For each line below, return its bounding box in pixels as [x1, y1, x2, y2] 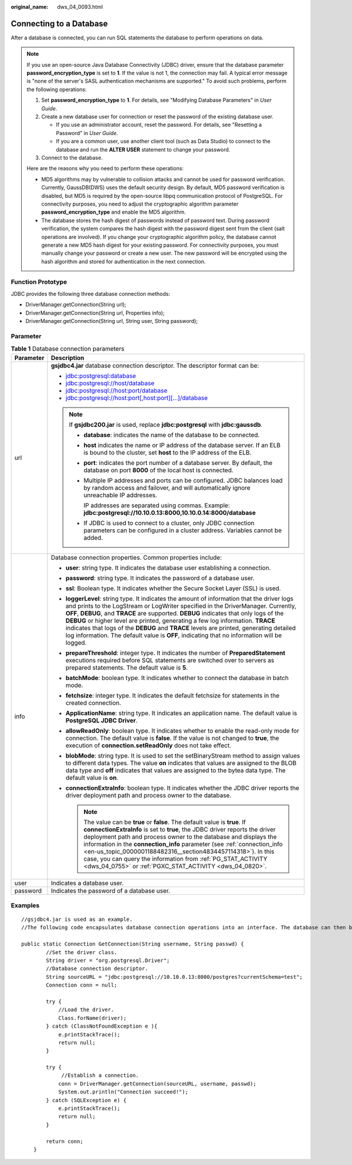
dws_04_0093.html [57, 4, 103, 10]
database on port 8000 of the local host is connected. [83, 466, 234, 474]
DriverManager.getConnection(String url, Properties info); [25, 309, 165, 316]
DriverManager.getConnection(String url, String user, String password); [25, 317, 198, 324]
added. [83, 533, 103, 541]
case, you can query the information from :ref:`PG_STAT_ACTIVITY [83, 854, 268, 863]
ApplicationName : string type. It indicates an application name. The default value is [65, 709, 297, 717]
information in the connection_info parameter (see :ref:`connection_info [83, 840, 283, 848]
